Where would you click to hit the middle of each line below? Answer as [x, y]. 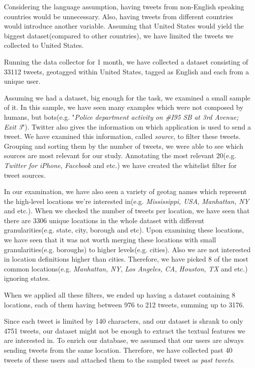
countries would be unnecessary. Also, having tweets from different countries [119, 16]
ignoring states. [27, 278]
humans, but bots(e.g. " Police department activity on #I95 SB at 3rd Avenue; [121, 117]
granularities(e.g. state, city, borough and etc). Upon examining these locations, [124, 230]
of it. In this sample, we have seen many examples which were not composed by [124, 107]
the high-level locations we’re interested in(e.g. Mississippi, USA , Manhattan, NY [127, 201]
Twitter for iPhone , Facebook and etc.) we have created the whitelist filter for [120, 165]
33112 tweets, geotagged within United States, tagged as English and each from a [127, 71]
